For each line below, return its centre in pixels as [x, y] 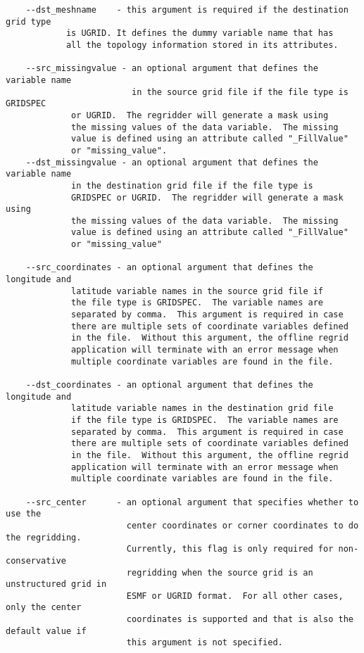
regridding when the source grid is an [220, 572]
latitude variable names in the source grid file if [197, 291]
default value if [46, 631]
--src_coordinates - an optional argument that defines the [169, 268]
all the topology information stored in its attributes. [202, 45]
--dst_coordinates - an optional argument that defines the [169, 385]
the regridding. [44, 537]
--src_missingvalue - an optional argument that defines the [172, 69]
